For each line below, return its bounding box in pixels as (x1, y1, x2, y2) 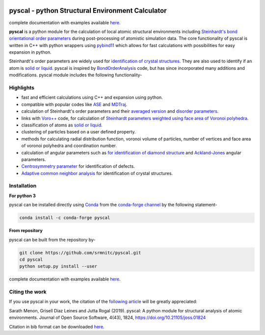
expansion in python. (9, 49, 52, 55)
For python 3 (9, 192, 36, 199)
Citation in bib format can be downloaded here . (9, 324, 105, 330)
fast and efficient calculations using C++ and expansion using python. (21, 94, 163, 100)
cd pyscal (19, 256, 43, 262)
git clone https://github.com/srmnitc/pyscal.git (19, 250, 141, 255)
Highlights (9, 84, 34, 91)
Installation (9, 183, 37, 189)
